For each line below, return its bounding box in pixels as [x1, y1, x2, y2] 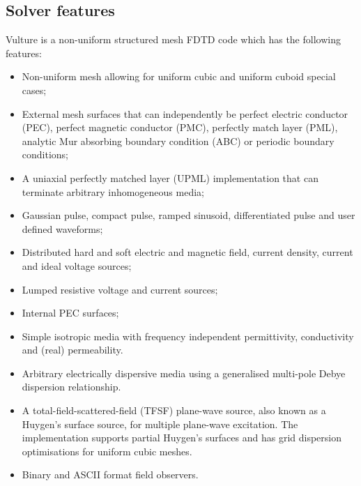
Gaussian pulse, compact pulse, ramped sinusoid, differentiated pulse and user [22, 208, 355, 222]
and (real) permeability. [22, 342, 123, 357]
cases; [22, 82, 47, 97]
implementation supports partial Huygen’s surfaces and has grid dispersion [22, 430, 341, 445]
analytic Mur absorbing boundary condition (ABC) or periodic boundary [22, 133, 335, 148]
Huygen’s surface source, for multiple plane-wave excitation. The [22, 416, 298, 431]
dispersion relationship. [22, 379, 121, 394]
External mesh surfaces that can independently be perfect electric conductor [22, 106, 348, 121]
